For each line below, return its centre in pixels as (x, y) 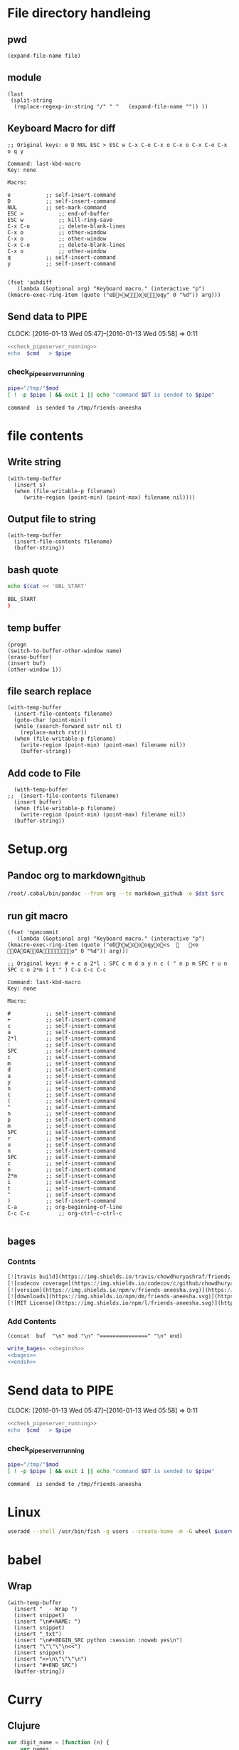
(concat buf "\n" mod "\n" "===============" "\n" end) (95, 1336)
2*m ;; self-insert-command (62, 1176)
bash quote (33, 570)
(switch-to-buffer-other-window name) (65, 651)
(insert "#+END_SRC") (46, 1665)
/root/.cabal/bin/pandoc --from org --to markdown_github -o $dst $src (116, 894)
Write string (34, 462)
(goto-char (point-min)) (51, 720)
